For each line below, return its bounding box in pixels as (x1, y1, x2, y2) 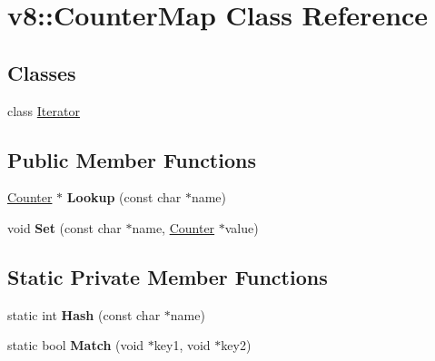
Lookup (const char (66, 188, 182, 207)
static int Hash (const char (7, 305, 161, 324)
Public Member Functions (7, 145, 256, 173)
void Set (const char (7, 218, 122, 237)
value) (224, 218, 259, 237)
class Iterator (7, 101, 80, 120)
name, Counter (132, 218, 215, 237)
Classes (7, 58, 76, 86)
